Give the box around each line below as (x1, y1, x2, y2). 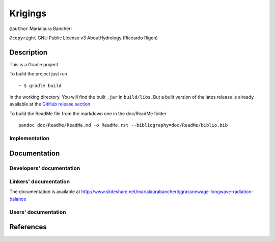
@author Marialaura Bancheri (9, 25, 72, 32)
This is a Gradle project (9, 61, 59, 67)
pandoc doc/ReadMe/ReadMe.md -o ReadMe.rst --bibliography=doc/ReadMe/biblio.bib (18, 122, 228, 128)
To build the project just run (9, 71, 67, 77)
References (9, 223, 47, 231)
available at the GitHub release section (9, 101, 91, 107)
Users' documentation (9, 208, 66, 216)
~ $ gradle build (18, 83, 62, 89)
